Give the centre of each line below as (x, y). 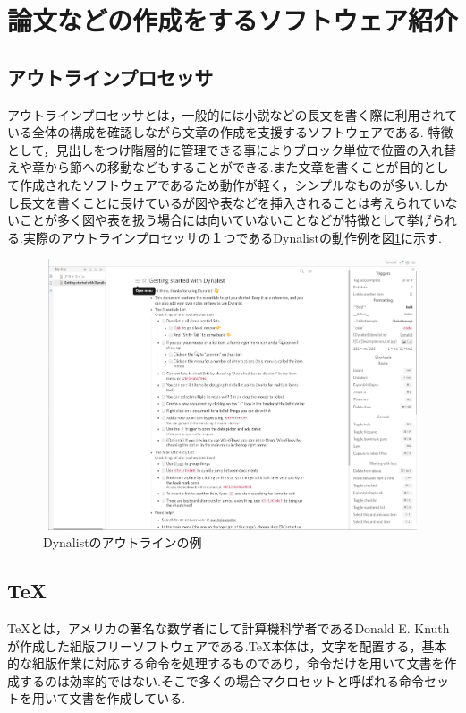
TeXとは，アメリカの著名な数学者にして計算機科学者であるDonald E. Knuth (229, 628)
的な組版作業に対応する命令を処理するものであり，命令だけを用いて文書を (226, 663)
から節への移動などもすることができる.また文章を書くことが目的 (234, 167)
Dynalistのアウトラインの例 (123, 542)
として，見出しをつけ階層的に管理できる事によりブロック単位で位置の (213, 149)
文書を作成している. (127, 698)
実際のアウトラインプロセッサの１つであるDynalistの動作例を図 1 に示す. (232, 237)
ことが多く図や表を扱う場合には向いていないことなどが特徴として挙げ (225, 220)
